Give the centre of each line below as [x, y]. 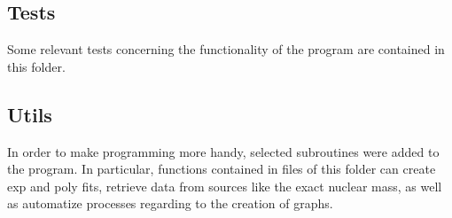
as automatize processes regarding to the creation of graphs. [170, 203]
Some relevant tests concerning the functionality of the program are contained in [226, 49]
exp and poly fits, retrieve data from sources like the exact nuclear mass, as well [225, 186]
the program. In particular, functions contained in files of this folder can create [222, 169]
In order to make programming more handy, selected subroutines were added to [223, 151]
